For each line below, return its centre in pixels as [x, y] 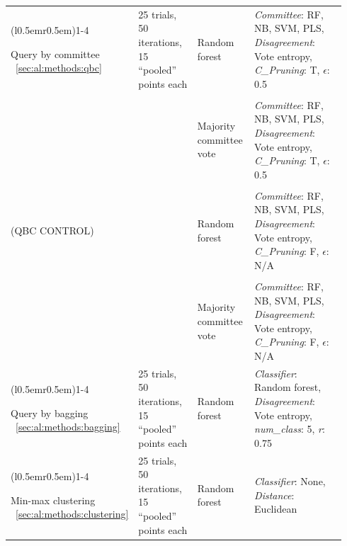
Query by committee [55, 53]
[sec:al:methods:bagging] [68, 427]
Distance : [274, 495]
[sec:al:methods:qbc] [59, 68]
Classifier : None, [290, 480]
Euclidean [276, 509]
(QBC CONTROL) [52, 230]
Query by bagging [50, 413]
